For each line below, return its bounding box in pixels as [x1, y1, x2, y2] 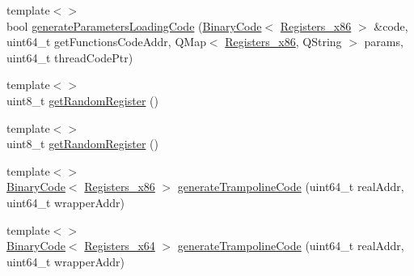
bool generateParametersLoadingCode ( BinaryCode [6, 17, 262, 34]
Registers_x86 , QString [225, 33, 342, 50]
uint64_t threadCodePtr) [6, 49, 133, 66]
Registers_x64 [84, 237, 155, 254]
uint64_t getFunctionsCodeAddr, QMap [6, 33, 206, 50]
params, [364, 33, 403, 50]
